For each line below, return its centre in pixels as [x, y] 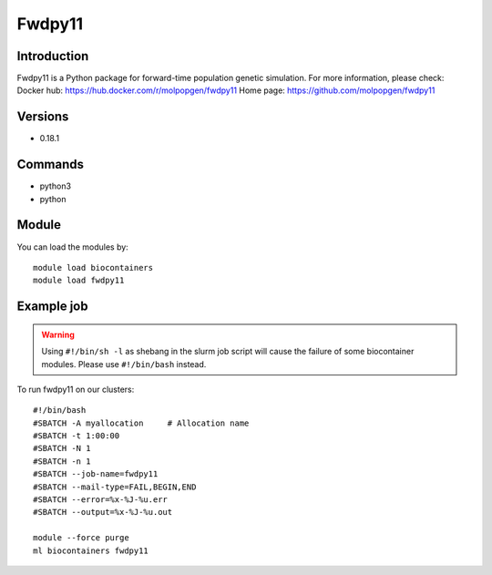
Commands [51, 164]
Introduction [53, 56]
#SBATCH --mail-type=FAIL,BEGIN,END [115, 487]
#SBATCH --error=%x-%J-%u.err [101, 500]
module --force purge [81, 538]
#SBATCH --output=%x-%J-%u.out [103, 512]
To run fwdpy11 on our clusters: [76, 389]
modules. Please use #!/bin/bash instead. [124, 364]
